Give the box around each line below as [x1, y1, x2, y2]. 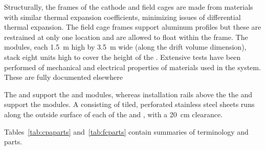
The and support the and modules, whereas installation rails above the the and [4, 89, 253, 99]
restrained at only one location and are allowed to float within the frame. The [4, 31, 248, 42]
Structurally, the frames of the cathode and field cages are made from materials [4, 2, 253, 12]
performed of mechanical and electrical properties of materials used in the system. [4, 61, 261, 72]
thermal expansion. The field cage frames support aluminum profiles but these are [4, 22, 261, 32]
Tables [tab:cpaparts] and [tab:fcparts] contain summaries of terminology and [4, 126, 249, 137]
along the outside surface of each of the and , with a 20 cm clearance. [4, 109, 223, 119]
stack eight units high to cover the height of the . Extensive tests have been [4, 51, 241, 62]
